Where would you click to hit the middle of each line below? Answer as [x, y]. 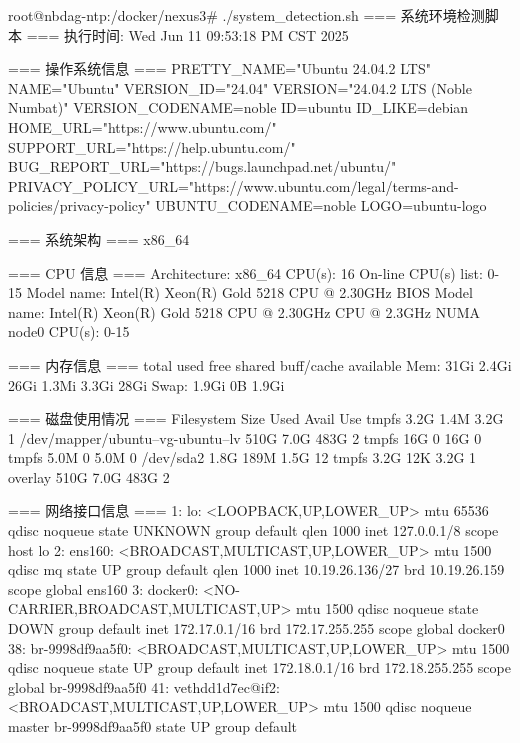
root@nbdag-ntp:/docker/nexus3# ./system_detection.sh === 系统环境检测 [246, 15]
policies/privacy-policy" [79, 205]
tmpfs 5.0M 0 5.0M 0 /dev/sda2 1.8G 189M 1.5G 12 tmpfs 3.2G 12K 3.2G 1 [242, 457]
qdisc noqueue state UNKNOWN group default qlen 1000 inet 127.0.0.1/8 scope [253, 530]
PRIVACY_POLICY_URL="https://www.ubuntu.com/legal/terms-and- [233, 185]
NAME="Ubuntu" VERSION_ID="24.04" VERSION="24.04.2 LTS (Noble [240, 87]
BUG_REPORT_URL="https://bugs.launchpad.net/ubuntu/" [202, 166]
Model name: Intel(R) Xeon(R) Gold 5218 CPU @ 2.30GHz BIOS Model [249, 292]
